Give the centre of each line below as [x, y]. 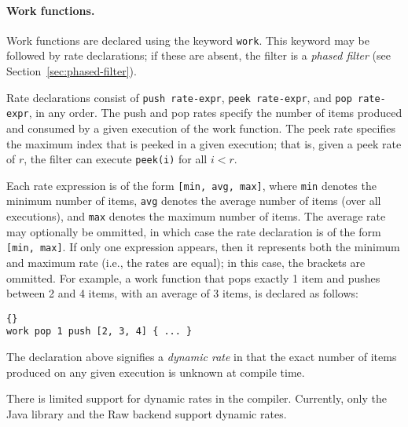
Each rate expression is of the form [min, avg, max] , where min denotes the [191, 185]
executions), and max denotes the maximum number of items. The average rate [196, 216]
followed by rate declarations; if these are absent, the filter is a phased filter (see [198, 55]
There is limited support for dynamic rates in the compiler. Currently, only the [197, 398]
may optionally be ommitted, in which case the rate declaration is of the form [194, 231]
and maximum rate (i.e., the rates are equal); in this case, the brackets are [186, 263]
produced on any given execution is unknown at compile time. [156, 372]
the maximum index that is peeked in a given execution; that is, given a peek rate [204, 143]
